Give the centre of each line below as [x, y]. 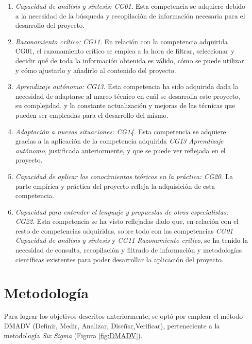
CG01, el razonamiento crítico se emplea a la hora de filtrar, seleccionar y [125, 51]
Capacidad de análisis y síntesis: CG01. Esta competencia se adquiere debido [130, 6]
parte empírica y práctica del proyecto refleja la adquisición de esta [115, 186]
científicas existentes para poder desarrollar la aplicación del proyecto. [119, 259]
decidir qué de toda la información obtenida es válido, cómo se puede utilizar [130, 60]
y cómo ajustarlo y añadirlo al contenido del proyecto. [96, 70]
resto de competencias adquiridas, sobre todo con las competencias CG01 [124, 230]
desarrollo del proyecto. [50, 25]
